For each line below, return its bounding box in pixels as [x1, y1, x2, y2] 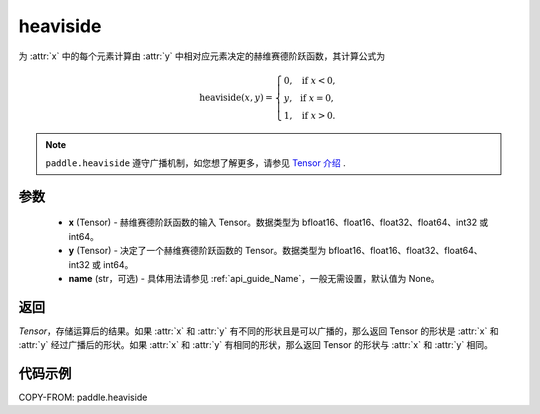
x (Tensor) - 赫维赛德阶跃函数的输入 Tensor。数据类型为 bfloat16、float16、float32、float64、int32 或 [68, 216, 489, 229]
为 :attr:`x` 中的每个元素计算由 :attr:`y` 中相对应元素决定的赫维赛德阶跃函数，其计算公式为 [18, 50, 386, 62]
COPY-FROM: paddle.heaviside [18, 391, 148, 404]
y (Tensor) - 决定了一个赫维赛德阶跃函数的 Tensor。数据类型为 [68, 245, 327, 257]
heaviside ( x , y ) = [199, 91, 274, 103]
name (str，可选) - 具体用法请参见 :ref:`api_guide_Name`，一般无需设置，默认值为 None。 [68, 272, 440, 284]
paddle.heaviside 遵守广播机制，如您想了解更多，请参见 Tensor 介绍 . [45, 156, 347, 169]
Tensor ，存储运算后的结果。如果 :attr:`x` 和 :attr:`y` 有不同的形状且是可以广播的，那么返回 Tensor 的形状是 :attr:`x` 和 [18, 325, 499, 337]
